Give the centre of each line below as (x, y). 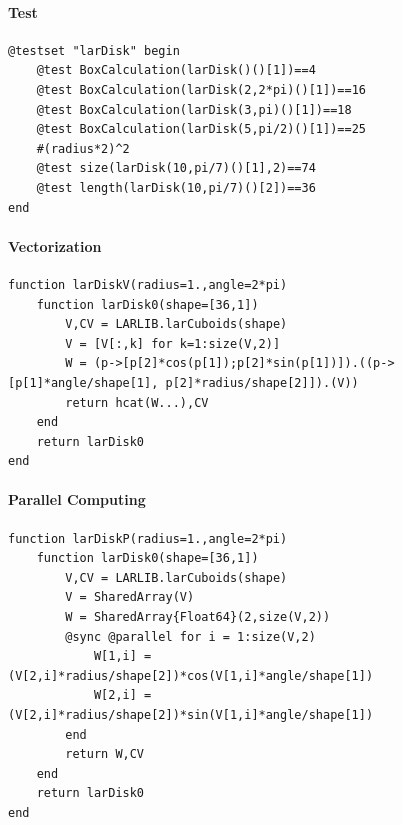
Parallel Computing (77, 499)
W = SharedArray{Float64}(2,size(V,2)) (198, 617)
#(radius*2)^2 (83, 148)
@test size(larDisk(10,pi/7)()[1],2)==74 (176, 168)
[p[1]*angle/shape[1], (83, 382)
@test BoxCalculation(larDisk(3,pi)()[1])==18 (194, 109)
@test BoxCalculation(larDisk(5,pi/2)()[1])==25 (201, 129)
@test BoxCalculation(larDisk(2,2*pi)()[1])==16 (201, 89)
